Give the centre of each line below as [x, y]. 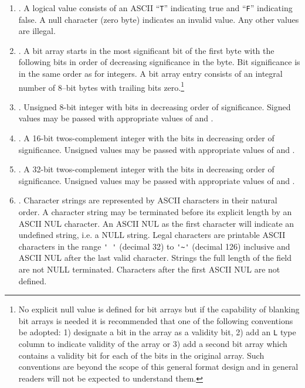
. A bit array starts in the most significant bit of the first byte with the [146, 50]
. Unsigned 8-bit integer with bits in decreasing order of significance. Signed [155, 106]
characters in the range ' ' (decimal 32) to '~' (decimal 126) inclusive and [154, 246]
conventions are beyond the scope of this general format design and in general [158, 367]
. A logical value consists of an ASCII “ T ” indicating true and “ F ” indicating [155, 8]
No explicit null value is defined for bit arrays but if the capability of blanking [159, 309]
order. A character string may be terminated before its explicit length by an [155, 212]
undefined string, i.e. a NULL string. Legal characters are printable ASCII [152, 235]
